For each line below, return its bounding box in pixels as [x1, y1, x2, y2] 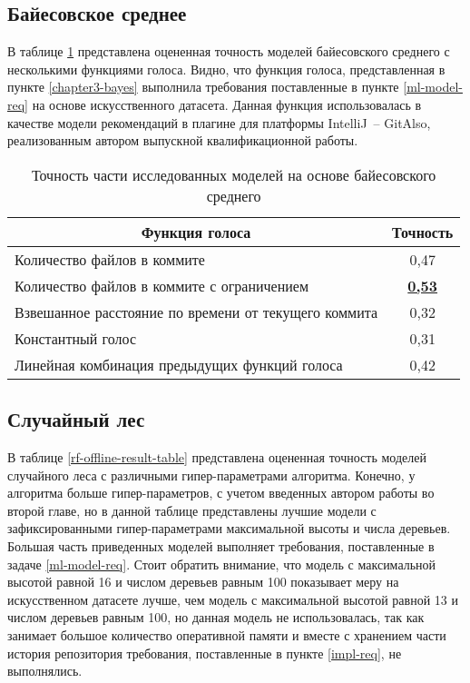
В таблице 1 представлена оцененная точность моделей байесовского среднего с [7, 42, 450, 61]
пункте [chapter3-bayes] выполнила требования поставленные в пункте [7, 77, 399, 96]
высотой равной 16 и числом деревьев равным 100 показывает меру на [7, 572, 399, 591]
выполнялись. [7, 661, 83, 680]
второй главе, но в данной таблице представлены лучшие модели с [7, 500, 377, 520]
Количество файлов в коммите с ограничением [15, 274, 309, 296]
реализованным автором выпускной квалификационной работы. [7, 131, 358, 150]
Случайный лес [7, 405, 145, 433]
